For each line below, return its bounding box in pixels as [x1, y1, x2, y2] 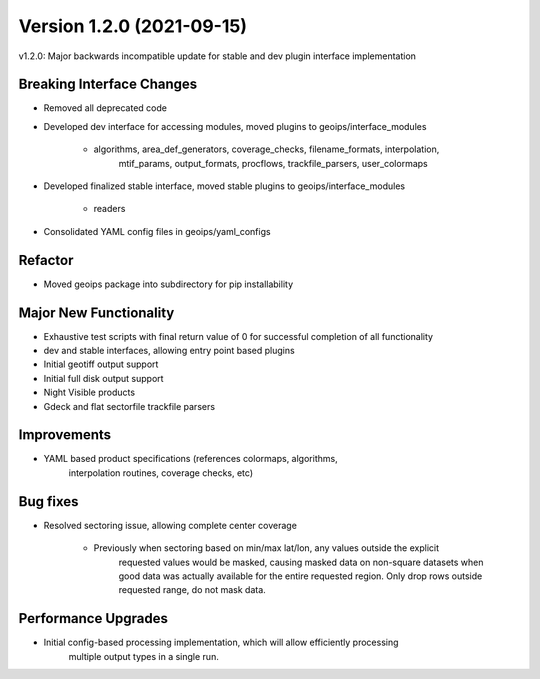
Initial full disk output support [43, 372, 164, 384]
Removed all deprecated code [43, 102, 167, 114]
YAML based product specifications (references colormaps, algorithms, [43, 453, 339, 465]
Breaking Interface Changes [18, 76, 198, 93]
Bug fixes [18, 493, 79, 510]
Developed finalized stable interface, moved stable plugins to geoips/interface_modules [43, 180, 405, 192]
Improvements [18, 426, 112, 444]
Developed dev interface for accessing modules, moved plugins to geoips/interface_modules [43, 120, 427, 132]
